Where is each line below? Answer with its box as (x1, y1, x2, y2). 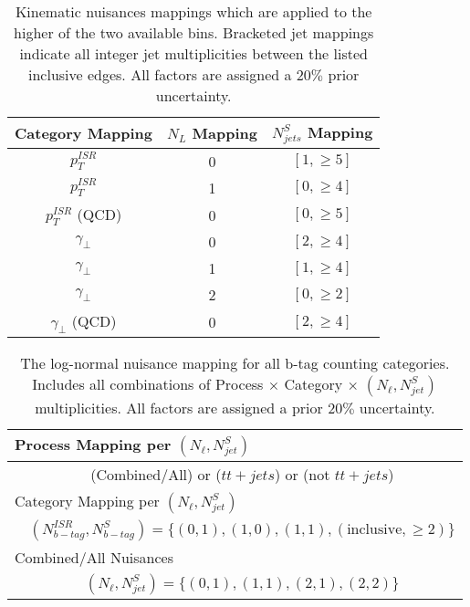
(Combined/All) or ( (90, 464, 222, 486)
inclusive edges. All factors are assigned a (27, 64, 292, 85)
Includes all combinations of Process (32, 373, 264, 395)
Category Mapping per (15, 490, 160, 512)
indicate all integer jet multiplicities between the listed (19, 43, 368, 64)
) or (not (274, 464, 330, 486)
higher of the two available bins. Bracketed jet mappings (14, 22, 374, 43)
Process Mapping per (15, 434, 172, 455)
